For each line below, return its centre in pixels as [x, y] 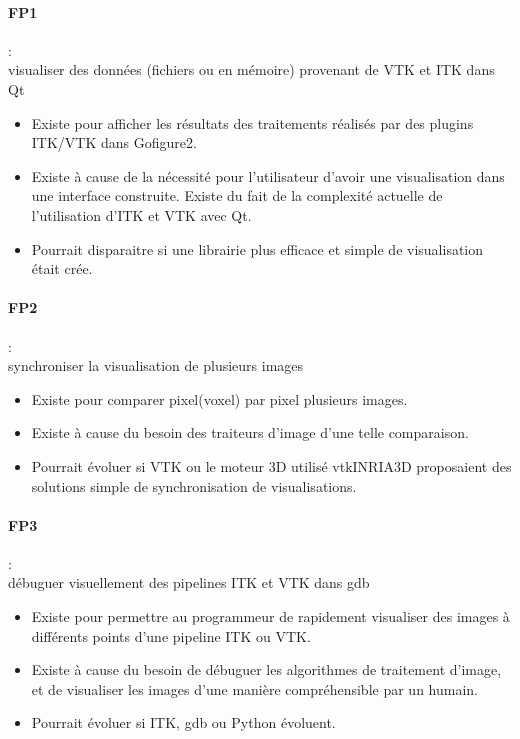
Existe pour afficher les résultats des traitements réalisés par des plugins [252, 122]
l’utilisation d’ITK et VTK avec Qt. [141, 214]
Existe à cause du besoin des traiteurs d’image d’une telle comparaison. [250, 432]
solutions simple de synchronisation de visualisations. [194, 485]
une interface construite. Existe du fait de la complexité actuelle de [237, 195]
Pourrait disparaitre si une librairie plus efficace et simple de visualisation [257, 248]
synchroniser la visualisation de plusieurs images [156, 365]
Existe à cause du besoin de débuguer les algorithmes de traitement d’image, [266, 669]
